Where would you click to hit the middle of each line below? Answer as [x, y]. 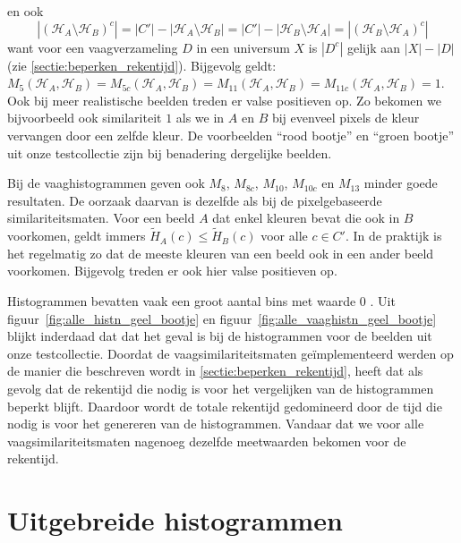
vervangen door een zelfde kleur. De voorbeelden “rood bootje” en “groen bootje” [230, 135]
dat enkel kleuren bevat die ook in [306, 218]
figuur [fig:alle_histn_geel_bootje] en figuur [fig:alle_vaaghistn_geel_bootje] [222, 318]
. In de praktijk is [393, 236]
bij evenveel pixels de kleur [346, 118]
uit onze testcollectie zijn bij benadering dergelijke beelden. [170, 153]
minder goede [401, 183]
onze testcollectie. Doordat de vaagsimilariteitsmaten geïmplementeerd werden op [230, 353]
